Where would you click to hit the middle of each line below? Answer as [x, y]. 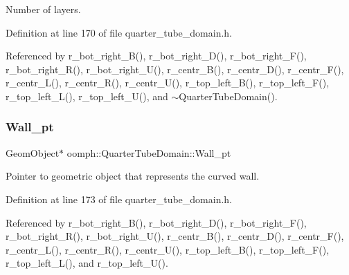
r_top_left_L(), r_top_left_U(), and [87, 96]
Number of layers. [43, 9]
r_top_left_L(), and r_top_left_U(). [87, 263]
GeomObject [33, 152]
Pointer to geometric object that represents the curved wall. [133, 176]
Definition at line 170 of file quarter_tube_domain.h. [119, 32]
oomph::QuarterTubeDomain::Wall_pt [149, 152]
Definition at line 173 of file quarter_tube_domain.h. [119, 199]
